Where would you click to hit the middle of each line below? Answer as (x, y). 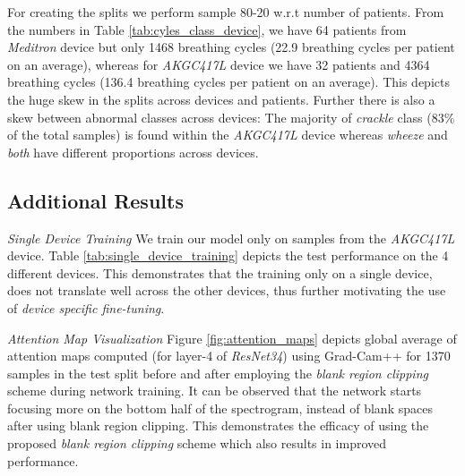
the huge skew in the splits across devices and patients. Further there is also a (221, 99)
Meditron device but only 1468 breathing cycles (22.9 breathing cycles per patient (231, 47)
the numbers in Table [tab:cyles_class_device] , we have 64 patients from (207, 29)
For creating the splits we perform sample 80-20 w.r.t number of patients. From (226, 12)
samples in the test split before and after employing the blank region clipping (218, 373)
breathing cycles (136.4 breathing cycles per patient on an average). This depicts (228, 82)
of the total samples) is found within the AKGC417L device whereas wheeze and (228, 135)
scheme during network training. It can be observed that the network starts (215, 391)
